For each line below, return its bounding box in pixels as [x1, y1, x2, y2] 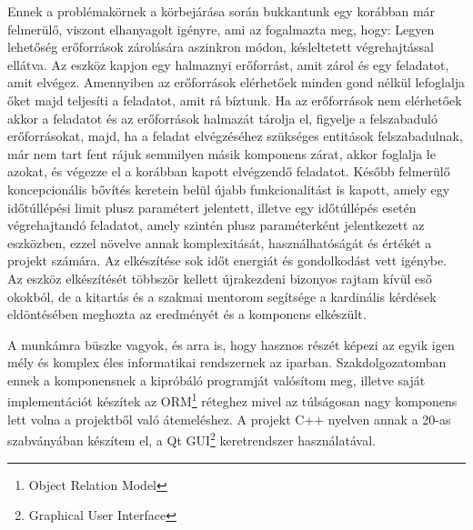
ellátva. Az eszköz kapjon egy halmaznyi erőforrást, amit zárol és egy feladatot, [7, 55, 449, 74]
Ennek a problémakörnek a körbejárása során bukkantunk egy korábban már [7, 2, 436, 20]
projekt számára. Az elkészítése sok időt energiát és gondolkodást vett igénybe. [7, 251, 448, 270]
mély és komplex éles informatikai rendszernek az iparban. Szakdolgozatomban [7, 353, 447, 372]
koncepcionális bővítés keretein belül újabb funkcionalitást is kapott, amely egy [7, 179, 450, 198]
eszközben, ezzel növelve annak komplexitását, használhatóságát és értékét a [7, 233, 432, 252]
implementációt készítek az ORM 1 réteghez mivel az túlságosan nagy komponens [7, 389, 458, 411]
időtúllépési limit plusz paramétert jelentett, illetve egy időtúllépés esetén [7, 197, 417, 216]
